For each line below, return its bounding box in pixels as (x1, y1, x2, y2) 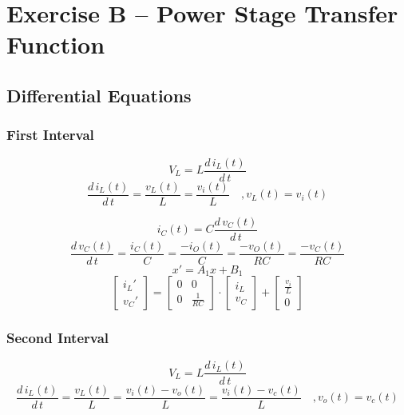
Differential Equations (6, 82, 192, 107)
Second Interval (6, 328, 109, 348)
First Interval (6, 125, 94, 145)
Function (6, 28, 105, 61)
